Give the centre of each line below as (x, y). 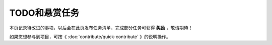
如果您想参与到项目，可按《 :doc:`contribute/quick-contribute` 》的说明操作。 (90, 37)
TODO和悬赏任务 (44, 13)
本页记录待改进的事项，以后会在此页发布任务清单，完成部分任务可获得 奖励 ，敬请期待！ (101, 28)
